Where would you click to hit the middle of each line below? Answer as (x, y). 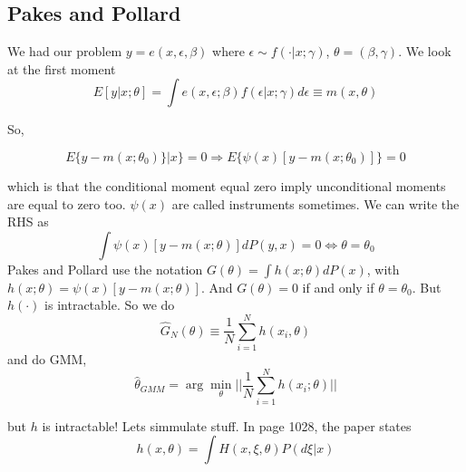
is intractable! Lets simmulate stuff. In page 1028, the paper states (227, 425)
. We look (425, 51)
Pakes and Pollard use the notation (105, 269)
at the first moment (62, 68)
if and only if (338, 287)
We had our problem (65, 51)
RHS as (28, 222)
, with (383, 269)
